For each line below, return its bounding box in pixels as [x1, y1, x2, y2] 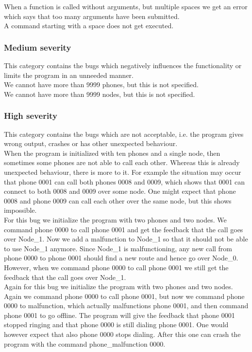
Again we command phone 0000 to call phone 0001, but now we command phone [4, 291, 245, 301]
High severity [4, 110, 57, 122]
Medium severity [4, 41, 71, 53]
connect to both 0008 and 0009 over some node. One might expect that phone [4, 186, 236, 196]
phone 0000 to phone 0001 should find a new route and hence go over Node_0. [4, 253, 238, 263]
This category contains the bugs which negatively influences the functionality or [4, 60, 242, 70]
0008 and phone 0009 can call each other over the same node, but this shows [4, 195, 232, 205]
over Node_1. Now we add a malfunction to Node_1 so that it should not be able [4, 234, 248, 244]
